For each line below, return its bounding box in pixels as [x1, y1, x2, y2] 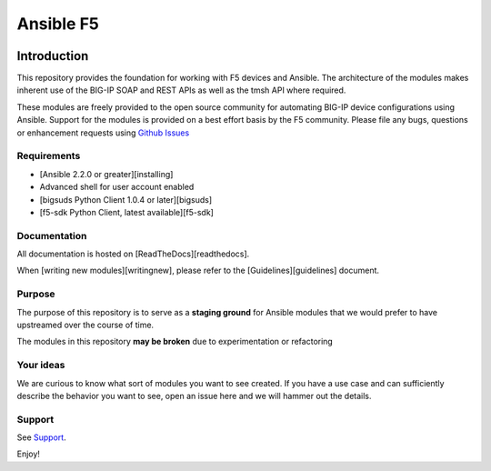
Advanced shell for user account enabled [39, 182, 195, 193]
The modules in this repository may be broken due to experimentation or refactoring [16, 336, 334, 347]
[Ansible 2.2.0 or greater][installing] [39, 168, 174, 179]
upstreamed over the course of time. [16, 319, 155, 330]
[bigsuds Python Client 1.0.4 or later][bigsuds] [39, 194, 213, 205]
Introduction [16, 48, 89, 64]
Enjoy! [16, 448, 41, 459]
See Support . [16, 432, 67, 443]
